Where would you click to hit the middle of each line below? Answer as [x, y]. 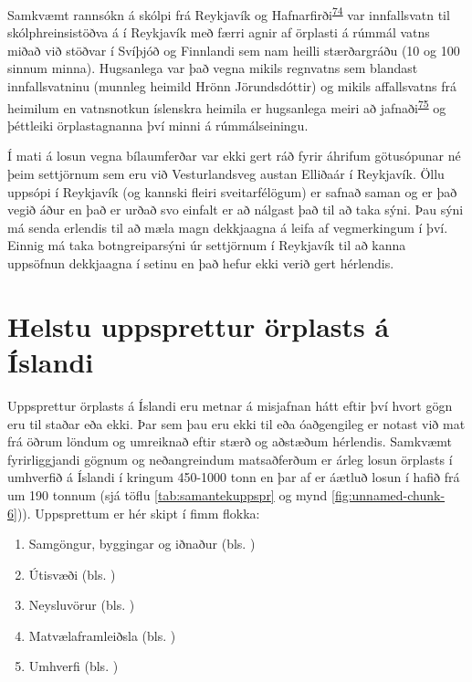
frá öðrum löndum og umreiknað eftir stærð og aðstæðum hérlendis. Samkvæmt [230, 441]
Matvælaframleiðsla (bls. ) [102, 635]
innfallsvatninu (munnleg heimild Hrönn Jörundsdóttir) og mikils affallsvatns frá [232, 86]
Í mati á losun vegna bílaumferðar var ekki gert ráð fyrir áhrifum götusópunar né [234, 156]
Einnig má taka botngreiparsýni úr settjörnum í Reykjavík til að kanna [207, 245]
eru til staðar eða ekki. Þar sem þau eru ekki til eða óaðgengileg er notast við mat [236, 423]
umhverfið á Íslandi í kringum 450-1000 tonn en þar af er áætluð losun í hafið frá [234, 477]
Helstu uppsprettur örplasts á [199, 325]
